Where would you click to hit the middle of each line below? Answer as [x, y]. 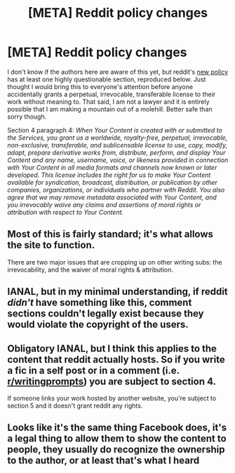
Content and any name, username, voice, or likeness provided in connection [118, 160]
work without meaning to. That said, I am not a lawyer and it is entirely [108, 101]
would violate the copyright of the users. [98, 325]
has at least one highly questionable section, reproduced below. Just [107, 79]
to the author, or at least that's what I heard [103, 461]
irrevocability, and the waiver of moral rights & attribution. [90, 269]
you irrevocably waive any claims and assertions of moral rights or [104, 204]
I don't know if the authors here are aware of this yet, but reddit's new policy [118, 72]
